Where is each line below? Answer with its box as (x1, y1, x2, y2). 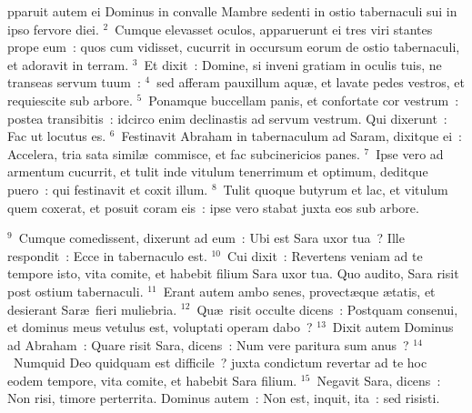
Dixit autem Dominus (332, 317, 454, 337)
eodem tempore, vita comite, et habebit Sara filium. (7, 370, 297, 389)
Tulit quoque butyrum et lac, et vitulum (223, 179, 448, 198)
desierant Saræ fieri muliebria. (7, 299, 177, 318)
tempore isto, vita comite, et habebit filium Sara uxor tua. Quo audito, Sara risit (7, 264, 459, 283)
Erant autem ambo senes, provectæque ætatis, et (163, 281, 436, 300)
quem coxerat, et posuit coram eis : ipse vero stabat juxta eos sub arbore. (7, 197, 419, 217)
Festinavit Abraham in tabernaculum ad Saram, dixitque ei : (121, 126, 462, 146)
